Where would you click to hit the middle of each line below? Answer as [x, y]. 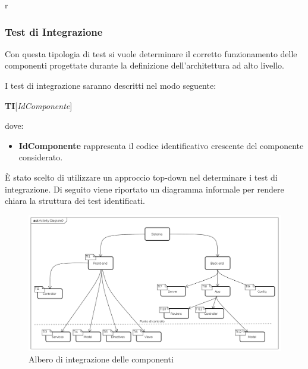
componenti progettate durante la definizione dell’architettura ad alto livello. [144, 65]
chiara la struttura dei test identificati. [75, 201]
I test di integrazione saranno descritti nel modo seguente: [111, 85]
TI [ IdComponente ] [39, 105]
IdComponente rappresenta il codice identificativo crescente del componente [161, 145]
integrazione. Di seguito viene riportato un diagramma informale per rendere [144, 189]
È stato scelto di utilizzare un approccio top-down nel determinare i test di [141, 177]
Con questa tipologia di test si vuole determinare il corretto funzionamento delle [151, 53]
